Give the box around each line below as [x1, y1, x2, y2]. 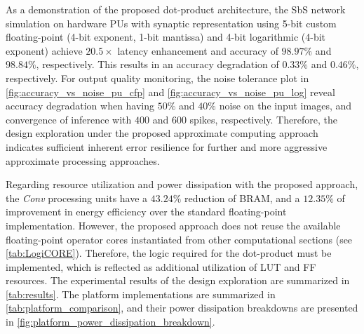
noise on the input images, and [219, 98, 352, 113]
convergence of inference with [6, 112, 132, 126]
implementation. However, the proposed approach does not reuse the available [6, 218, 341, 232]
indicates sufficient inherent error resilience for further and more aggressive [6, 139, 328, 154]
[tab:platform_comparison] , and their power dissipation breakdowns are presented [6, 300, 358, 315]
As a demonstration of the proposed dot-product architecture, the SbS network [6, 2, 346, 16]
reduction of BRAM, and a [184, 190, 300, 205]
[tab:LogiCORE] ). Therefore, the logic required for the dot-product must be [6, 246, 332, 260]
